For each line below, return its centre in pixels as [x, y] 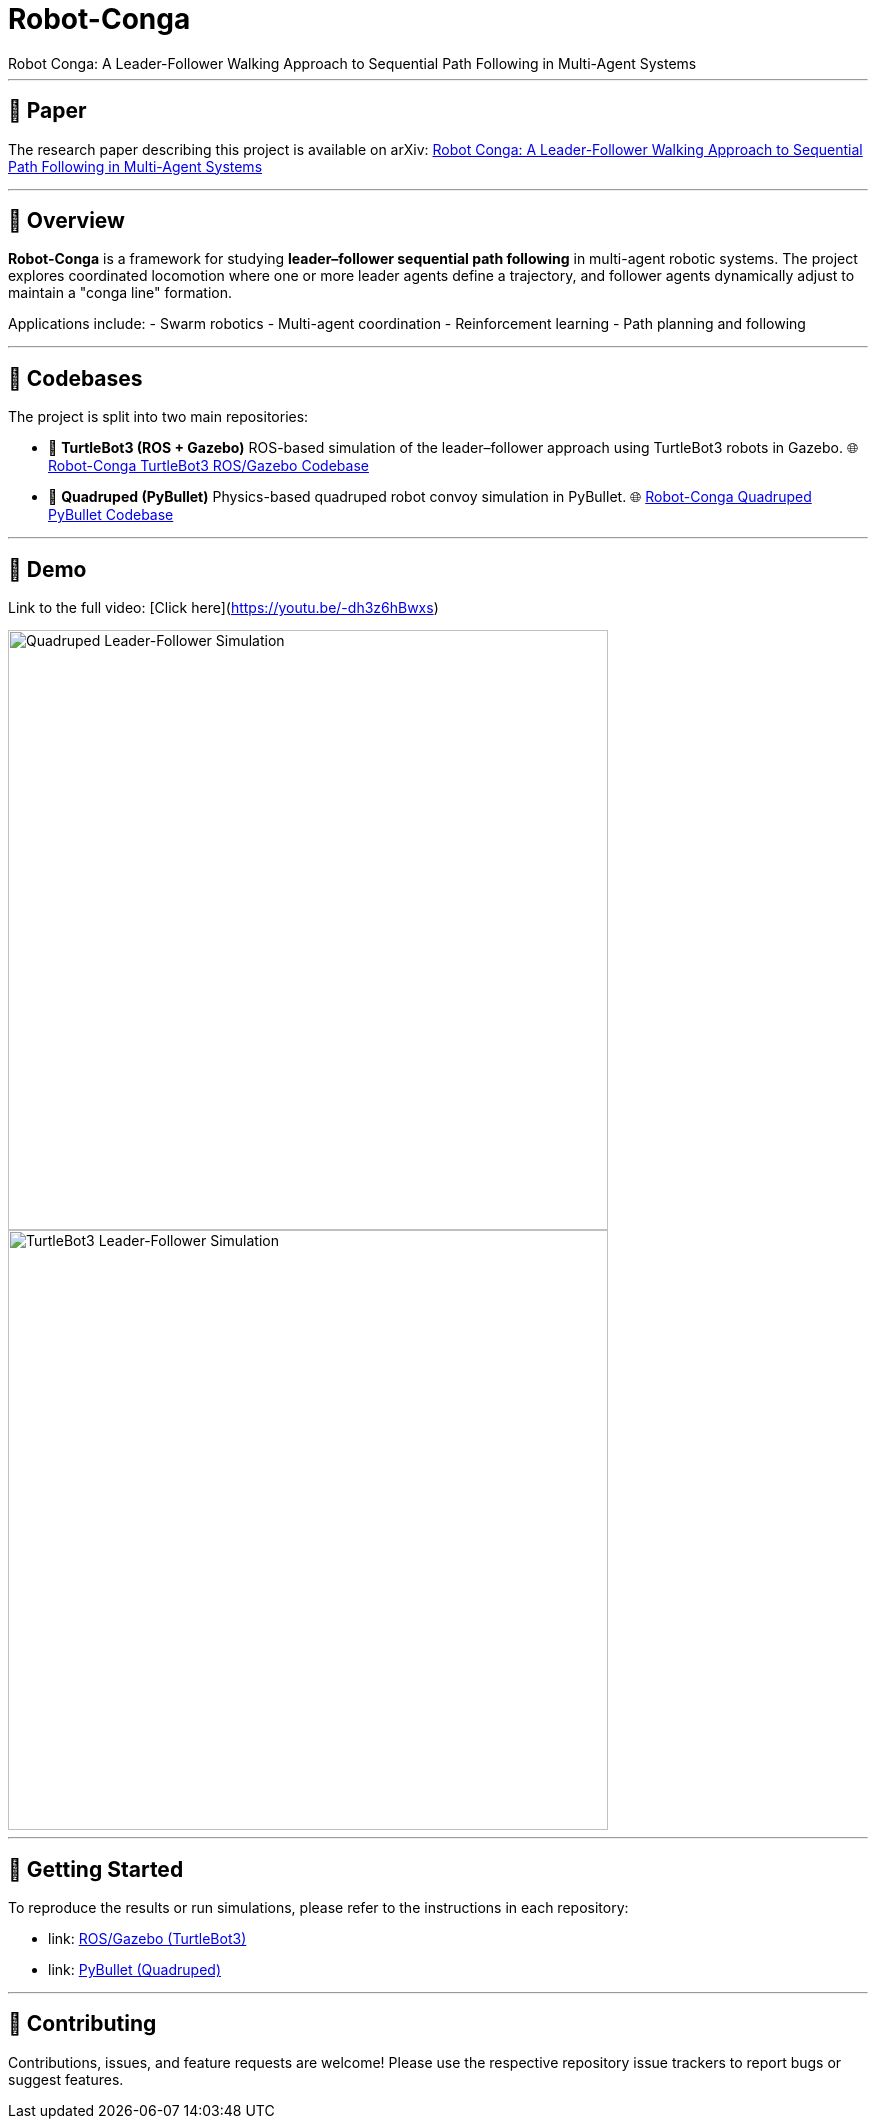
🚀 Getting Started [96, 1869]
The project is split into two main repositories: [158, 417]
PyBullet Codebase [111, 515]
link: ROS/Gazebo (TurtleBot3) [147, 1938]
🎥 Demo [47, 569]
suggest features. [66, 2079]
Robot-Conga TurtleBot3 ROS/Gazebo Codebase [208, 466]
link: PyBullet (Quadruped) [134, 1969]
